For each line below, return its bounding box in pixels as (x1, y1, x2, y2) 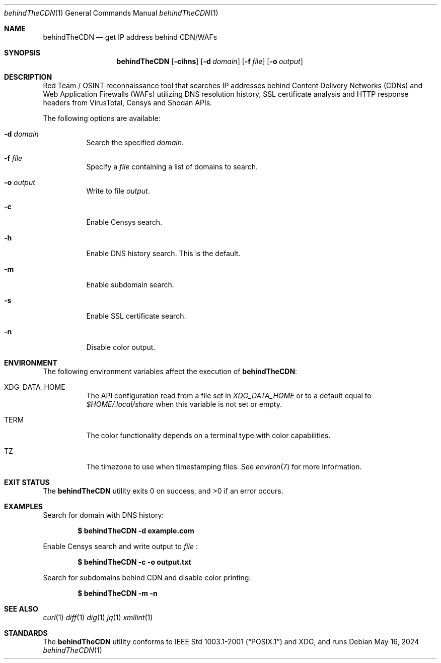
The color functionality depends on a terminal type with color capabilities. (86, 431, 331, 440)
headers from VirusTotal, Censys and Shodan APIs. (43, 98, 212, 107)
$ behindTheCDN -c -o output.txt (78, 558, 191, 566)
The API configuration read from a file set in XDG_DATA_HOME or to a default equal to (86, 391, 372, 400)
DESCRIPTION (4, 73, 52, 81)
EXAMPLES (4, 502, 43, 511)
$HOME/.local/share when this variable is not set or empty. (86, 400, 282, 408)
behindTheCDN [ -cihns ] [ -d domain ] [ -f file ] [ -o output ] (116, 57, 303, 66)
